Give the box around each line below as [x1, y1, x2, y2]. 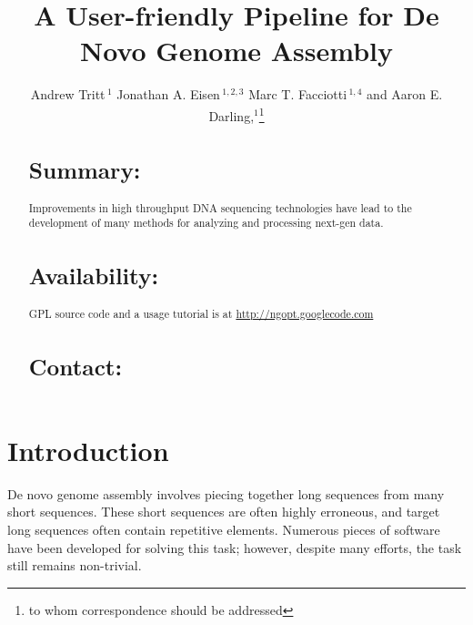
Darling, [208, 106, 255, 125]
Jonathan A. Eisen [116, 85, 220, 104]
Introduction [7, 431, 169, 468]
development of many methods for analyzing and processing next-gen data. [28, 215, 384, 231]
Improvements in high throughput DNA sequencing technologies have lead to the [28, 200, 412, 215]
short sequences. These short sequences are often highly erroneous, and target [7, 502, 440, 521]
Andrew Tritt [30, 85, 106, 104]
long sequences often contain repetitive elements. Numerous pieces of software [7, 520, 440, 538]
